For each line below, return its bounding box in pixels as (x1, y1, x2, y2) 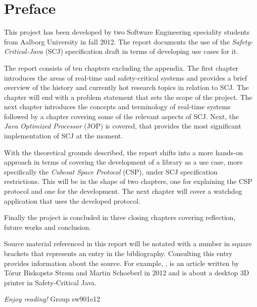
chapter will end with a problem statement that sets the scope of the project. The (4, 91, 253, 102)
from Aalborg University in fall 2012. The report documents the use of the (4, 36, 230, 46)
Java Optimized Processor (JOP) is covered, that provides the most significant (4, 121, 242, 131)
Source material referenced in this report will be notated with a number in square (4, 238, 252, 249)
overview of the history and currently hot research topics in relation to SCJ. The (4, 82, 249, 92)
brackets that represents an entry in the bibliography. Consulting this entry (4, 248, 233, 258)
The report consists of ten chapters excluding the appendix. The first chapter (4, 62, 239, 73)
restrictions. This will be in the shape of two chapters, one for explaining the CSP (4, 176, 253, 186)
